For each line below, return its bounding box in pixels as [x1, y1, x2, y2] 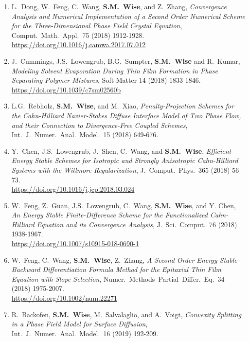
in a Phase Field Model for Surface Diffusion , [11, 319, 148, 329]
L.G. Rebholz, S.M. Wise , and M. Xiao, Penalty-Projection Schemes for [11, 101, 234, 111]
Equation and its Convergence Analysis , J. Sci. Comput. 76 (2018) [36, 219, 237, 229]
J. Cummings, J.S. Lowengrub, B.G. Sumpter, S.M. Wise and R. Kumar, [11, 55, 240, 66]
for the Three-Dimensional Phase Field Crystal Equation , [11, 20, 182, 31]
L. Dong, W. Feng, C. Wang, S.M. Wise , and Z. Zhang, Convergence [11, 1, 227, 11]
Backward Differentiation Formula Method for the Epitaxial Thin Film [11, 264, 221, 274]
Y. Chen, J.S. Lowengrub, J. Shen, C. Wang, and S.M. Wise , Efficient [11, 145, 231, 156]
